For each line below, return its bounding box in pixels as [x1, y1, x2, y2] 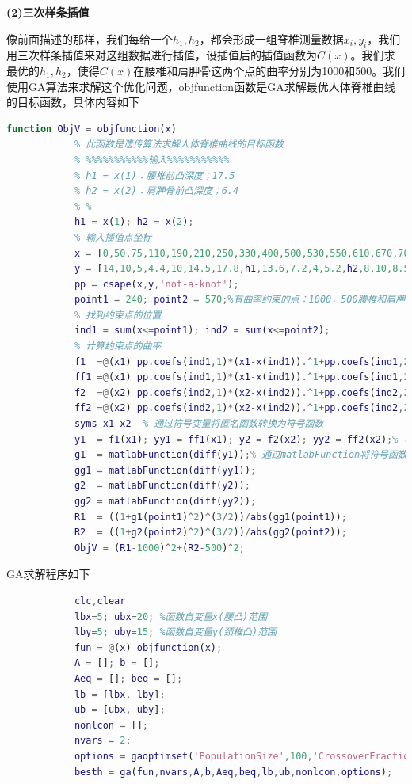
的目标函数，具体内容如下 [6, 93, 139, 110]
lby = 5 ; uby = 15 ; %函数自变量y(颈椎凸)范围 [74, 626, 277, 638]
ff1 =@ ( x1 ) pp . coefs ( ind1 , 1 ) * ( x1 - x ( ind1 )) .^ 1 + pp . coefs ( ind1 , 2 [74, 371, 410, 383]
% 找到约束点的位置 [74, 309, 162, 321]
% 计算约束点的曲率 [74, 341, 162, 352]
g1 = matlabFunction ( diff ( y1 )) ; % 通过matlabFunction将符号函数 [74, 449, 407, 461]
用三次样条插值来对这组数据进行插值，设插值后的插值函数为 [6, 47, 317, 63]
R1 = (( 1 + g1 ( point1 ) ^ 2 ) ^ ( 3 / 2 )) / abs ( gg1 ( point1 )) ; [74, 511, 347, 523]
